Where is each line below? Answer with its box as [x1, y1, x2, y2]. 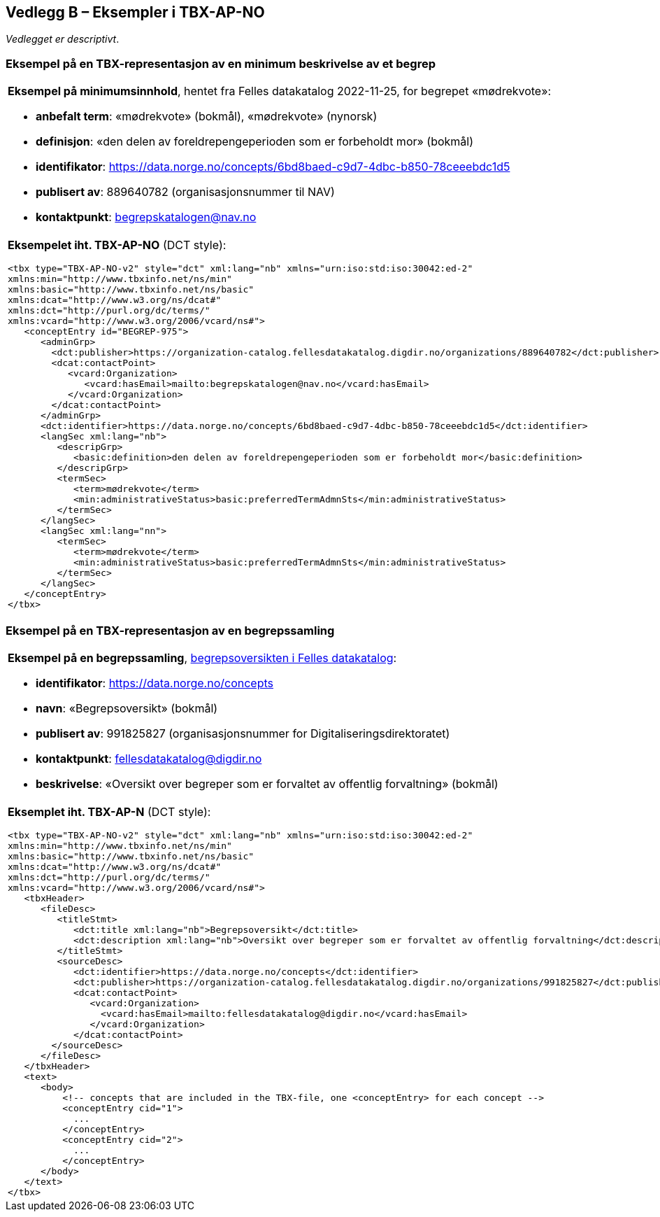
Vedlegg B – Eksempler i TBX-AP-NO [6, 3, 265, 21]
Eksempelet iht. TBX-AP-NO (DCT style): [8, 238, 227, 253]
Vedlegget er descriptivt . [6, 33, 120, 45]
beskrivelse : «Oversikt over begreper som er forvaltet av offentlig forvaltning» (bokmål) [36, 776, 498, 791]
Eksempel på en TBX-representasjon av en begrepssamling [6, 623, 335, 638]
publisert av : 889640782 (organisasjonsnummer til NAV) [36, 185, 335, 199]
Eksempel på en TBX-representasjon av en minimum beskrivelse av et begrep [6, 56, 436, 71]
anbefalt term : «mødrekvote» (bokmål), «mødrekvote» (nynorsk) [36, 109, 378, 124]
